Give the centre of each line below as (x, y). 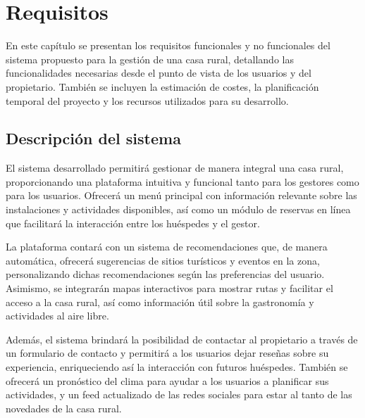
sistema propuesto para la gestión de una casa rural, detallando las (150, 59)
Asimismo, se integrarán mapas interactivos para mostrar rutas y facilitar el (169, 288)
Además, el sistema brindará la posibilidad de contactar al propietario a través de (182, 339)
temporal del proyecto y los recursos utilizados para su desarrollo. (147, 100)
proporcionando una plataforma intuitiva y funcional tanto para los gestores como (182, 181)
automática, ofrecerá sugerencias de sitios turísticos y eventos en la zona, (163, 260)
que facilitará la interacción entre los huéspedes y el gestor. (133, 223)
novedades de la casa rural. (64, 408)
